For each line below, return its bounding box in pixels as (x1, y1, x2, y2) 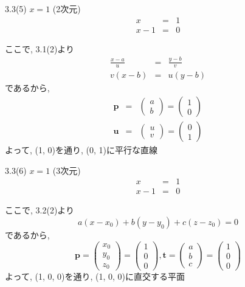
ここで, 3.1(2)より (5, 42, 75, 55)
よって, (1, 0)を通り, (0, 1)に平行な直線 (5, 143, 157, 156)
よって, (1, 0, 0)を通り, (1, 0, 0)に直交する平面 (5, 270, 185, 283)
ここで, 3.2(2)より (5, 204, 75, 216)
